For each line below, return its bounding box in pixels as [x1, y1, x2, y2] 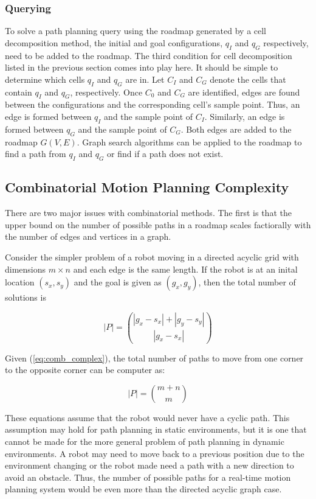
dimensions [5, 262, 46, 275]
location [5, 276, 35, 288]
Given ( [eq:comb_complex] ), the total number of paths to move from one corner [5, 351, 304, 364]
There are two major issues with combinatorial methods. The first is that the [5, 206, 292, 219]
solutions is [5, 291, 46, 304]
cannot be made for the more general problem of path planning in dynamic [5, 434, 284, 447]
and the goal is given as [74, 276, 162, 288]
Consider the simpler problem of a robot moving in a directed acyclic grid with [5, 250, 299, 263]
